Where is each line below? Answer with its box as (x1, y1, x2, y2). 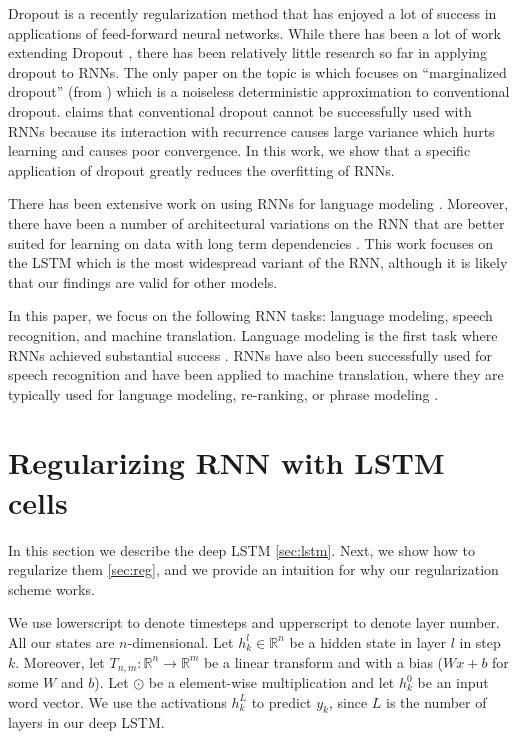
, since (329, 691, 368, 712)
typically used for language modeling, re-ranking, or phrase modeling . (8, 383, 439, 404)
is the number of (386, 691, 487, 712)
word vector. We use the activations (8, 691, 227, 712)
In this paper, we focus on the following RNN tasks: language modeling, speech (8, 305, 493, 326)
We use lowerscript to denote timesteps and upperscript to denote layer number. (8, 612, 500, 633)
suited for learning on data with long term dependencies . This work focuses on (8, 232, 494, 253)
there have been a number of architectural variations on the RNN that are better (8, 212, 505, 233)
